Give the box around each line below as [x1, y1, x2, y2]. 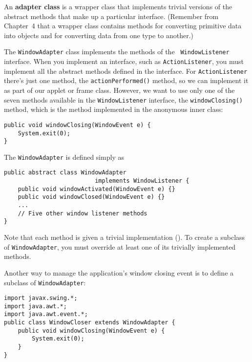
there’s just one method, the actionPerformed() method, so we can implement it [4, 75, 249, 85]
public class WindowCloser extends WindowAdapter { [4, 319, 175, 326]
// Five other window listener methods [18, 210, 147, 217]
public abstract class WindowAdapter [4, 169, 126, 176]
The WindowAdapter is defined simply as [4, 151, 125, 162]
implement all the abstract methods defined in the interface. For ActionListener [4, 65, 248, 76]
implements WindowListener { [95, 177, 189, 185]
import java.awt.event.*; [4, 311, 88, 318]
